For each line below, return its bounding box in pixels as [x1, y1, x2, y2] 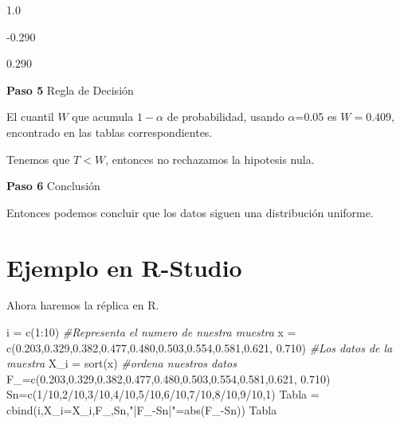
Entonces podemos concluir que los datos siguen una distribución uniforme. [6, 204, 374, 220]
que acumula [72, 108, 134, 125]
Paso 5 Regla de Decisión [6, 81, 134, 98]
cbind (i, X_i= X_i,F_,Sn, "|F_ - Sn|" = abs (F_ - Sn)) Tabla [6, 402, 277, 418]
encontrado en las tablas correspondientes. [6, 123, 213, 140]
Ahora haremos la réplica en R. [6, 297, 159, 313]
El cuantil [6, 108, 54, 125]
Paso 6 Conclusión [6, 177, 100, 194]
